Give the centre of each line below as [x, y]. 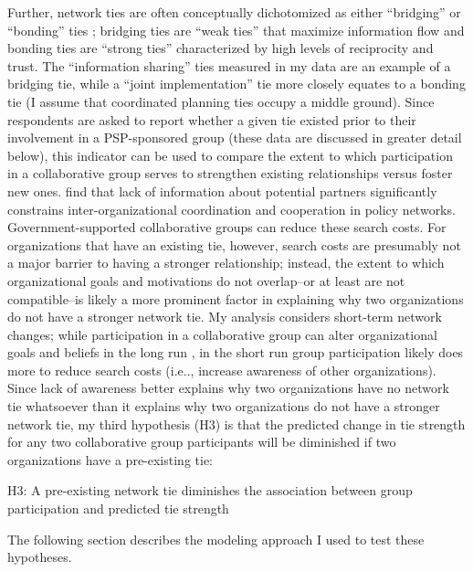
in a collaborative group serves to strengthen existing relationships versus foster [230, 173]
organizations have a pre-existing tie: [110, 459]
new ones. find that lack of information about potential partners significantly [222, 191]
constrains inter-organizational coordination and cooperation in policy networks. [231, 209]
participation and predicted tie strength [118, 508]
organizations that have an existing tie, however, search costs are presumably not [234, 244]
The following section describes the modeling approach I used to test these [216, 539]
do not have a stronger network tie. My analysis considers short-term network [225, 317]
